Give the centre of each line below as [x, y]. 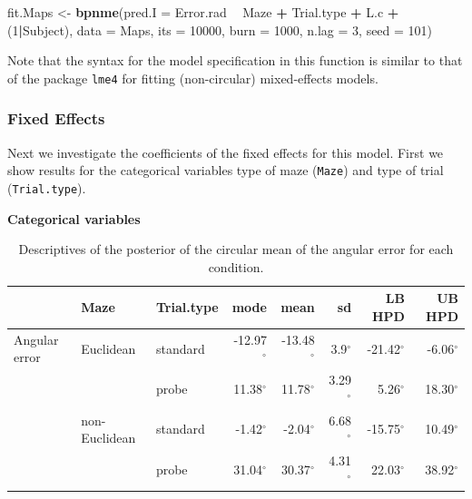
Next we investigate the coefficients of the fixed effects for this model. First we [226, 152]
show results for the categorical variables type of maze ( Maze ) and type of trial [226, 170]
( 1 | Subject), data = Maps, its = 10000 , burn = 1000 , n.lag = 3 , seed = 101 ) [220, 29]
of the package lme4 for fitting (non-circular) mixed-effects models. [193, 78]
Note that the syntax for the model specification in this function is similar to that [235, 60]
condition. [236, 266]
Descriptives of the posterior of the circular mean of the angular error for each [236, 249]
